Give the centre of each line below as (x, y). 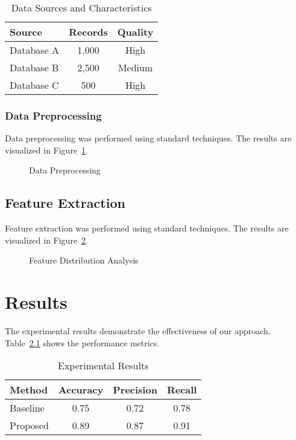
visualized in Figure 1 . (47, 150)
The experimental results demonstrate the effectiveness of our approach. (138, 331)
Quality (135, 32)
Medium (135, 67)
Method (29, 390)
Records (88, 32)
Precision (135, 390)
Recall (182, 390)
